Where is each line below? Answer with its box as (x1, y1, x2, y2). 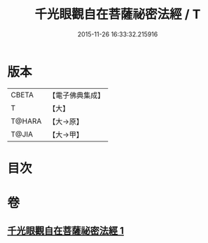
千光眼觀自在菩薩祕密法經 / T (34, 6, 201, 22)
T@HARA (11, 116, 42, 126)
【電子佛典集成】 (48, 90, 105, 100)
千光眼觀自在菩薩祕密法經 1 (7, 225, 125, 237)
